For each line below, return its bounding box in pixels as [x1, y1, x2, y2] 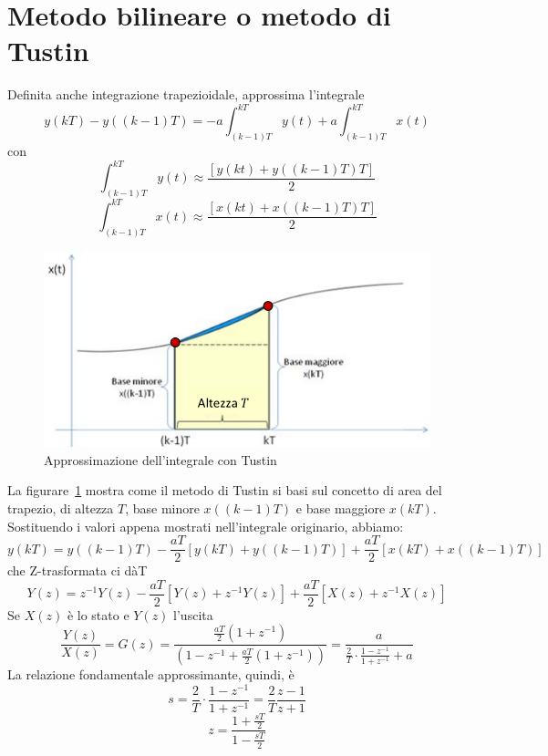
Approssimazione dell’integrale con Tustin [44, 450, 277, 469]
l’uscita [173, 605, 213, 624]
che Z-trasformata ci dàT [7, 561, 148, 580]
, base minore [125, 498, 200, 517]
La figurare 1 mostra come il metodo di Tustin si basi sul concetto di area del [7, 481, 442, 500]
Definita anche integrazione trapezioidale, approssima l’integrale [7, 85, 365, 104]
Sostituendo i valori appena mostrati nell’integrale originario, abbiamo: [7, 516, 404, 535]
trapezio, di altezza [7, 498, 114, 517]
